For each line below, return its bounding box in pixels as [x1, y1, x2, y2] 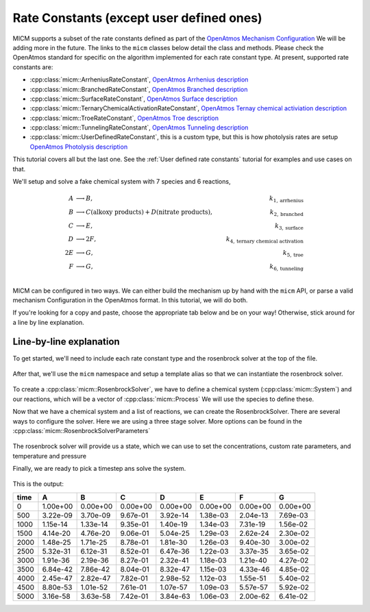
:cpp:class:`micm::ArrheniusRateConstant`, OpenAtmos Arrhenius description [29, 75, 249, 84]
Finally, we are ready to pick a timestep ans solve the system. [12, 465, 186, 473]
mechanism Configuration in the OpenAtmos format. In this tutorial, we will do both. [12, 295, 248, 304]
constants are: [12, 62, 53, 71]
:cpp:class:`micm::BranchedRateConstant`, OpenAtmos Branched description [29, 85, 248, 93]
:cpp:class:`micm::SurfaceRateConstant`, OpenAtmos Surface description [29, 95, 238, 103]
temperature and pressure [12, 452, 87, 460]
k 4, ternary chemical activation [225, 235, 304, 245]
